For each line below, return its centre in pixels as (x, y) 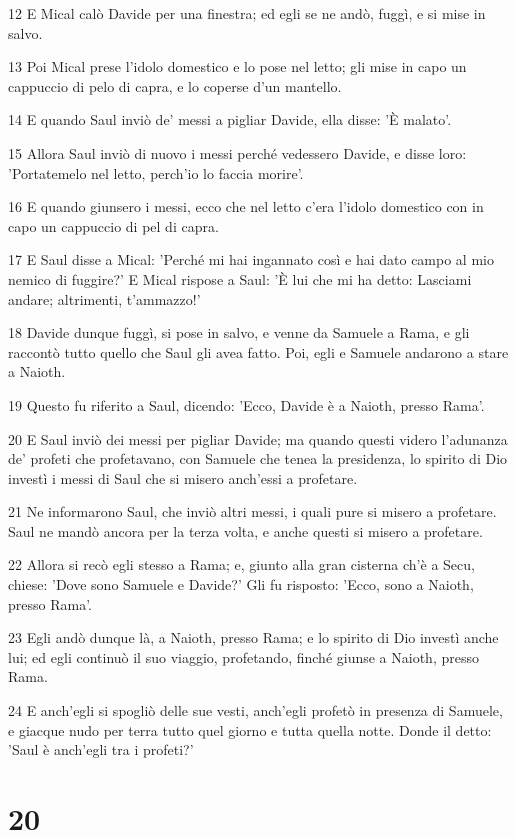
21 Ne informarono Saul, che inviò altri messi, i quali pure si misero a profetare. (252, 511)
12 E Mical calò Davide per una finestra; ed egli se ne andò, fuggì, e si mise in (247, 13)
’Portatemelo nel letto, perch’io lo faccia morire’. (156, 172)
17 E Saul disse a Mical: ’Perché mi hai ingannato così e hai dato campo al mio (251, 259)
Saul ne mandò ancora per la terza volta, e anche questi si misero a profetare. (245, 530)
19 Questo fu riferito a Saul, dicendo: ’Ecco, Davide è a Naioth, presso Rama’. (246, 404)
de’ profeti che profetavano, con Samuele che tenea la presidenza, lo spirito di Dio (258, 458)
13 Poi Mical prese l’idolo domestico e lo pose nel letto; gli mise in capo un (237, 66)
